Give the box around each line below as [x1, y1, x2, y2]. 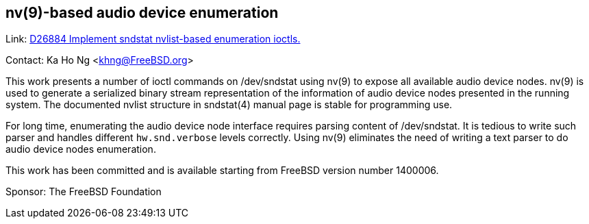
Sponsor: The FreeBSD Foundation [5, 186, 162, 198]
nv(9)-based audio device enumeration [5, 4, 279, 21]
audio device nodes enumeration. [5, 143, 156, 155]
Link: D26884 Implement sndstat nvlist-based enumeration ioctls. [5, 33, 301, 45]
